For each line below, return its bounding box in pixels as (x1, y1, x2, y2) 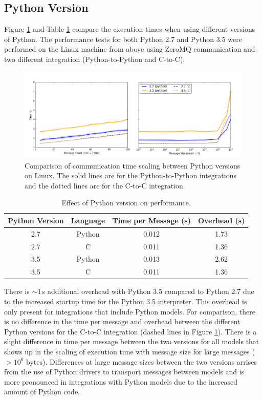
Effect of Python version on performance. (61, 197, 191, 208)
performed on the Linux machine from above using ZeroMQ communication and (4, 44, 255, 54)
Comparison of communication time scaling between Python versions (25, 160, 240, 171)
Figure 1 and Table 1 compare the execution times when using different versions (4, 24, 255, 34)
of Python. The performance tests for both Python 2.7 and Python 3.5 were (4, 33, 242, 44)
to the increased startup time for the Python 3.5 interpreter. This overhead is (4, 296, 247, 306)
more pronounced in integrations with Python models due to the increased (4, 376, 237, 387)
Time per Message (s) (112, 215, 191, 225)
